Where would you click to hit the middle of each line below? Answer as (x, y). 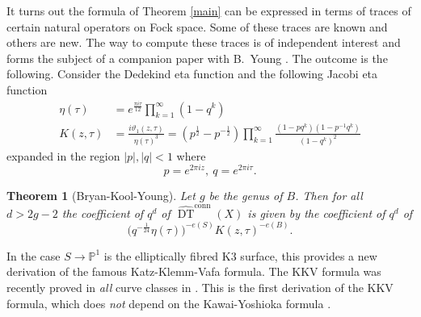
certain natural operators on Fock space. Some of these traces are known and (197, 26)
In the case (34, 255)
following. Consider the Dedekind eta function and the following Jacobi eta (192, 74)
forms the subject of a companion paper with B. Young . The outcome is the (197, 58)
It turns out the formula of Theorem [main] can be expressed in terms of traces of (209, 10)
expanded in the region (63, 155)
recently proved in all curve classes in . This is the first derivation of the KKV (200, 287)
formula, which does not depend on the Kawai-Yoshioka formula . (169, 303)
